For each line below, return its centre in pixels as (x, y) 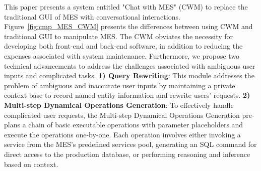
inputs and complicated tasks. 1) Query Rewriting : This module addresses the (129, 75)
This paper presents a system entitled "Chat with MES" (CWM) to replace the (126, 7)
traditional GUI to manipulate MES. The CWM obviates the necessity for (119, 36)
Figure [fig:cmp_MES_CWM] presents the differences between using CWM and (128, 26)
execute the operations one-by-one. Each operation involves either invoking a (122, 134)
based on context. (31, 164)
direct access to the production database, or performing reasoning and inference (127, 154)
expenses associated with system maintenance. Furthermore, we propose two (122, 55)
